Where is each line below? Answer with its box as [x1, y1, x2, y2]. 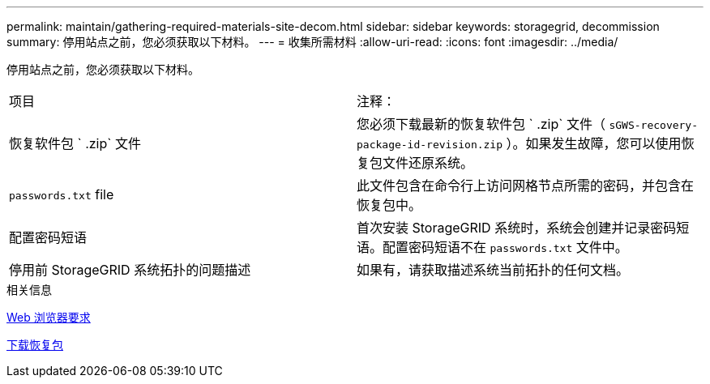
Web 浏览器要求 [6, 310, 91, 324]
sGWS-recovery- [609, 119, 699, 131]
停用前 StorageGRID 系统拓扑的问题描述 [9, 262, 251, 278]
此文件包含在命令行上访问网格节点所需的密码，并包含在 [357, 177, 695, 194]
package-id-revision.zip [357, 139, 503, 151]
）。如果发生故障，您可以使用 [506, 135, 682, 151]
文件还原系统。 [383, 155, 474, 171]
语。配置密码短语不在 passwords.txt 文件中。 [357, 239, 628, 255]
